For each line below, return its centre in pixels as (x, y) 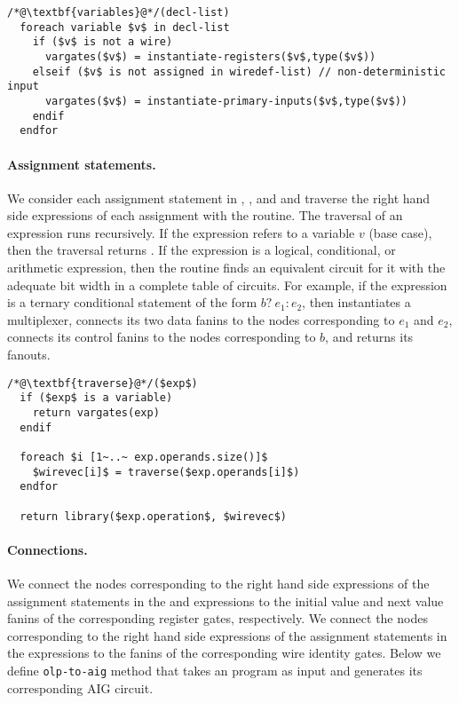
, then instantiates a (356, 302)
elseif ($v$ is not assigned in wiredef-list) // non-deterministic (239, 71)
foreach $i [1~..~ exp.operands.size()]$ (144, 457)
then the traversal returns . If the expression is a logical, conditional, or (202, 250)
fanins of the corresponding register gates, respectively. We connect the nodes (218, 618)
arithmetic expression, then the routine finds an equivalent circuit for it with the (226, 268)
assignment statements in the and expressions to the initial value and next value (226, 600)
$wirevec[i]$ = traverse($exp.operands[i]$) (166, 472)
